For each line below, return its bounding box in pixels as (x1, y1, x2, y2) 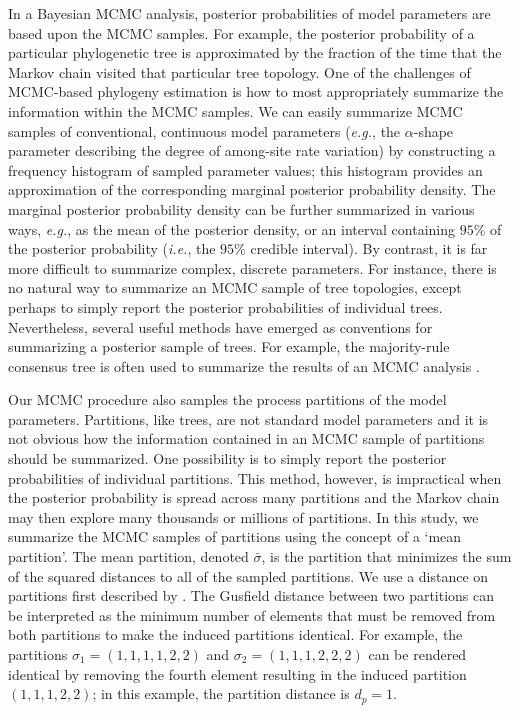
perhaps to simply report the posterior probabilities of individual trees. (8, 296, 443, 317)
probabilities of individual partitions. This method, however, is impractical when (8, 467, 502, 488)
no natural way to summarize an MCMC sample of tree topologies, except (8, 277, 462, 298)
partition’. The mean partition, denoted (8, 546, 249, 567)
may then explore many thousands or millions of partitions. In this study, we (8, 506, 479, 527)
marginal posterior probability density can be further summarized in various (8, 198, 475, 219)
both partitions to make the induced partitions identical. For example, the (8, 624, 463, 645)
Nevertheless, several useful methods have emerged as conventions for (8, 316, 433, 337)
